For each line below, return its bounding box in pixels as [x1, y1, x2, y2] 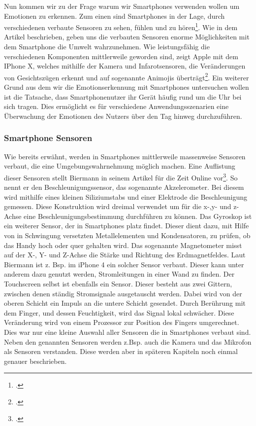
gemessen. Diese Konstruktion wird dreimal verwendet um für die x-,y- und [4, 201, 231, 212]
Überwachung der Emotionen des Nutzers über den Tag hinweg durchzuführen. [4, 110, 242, 121]
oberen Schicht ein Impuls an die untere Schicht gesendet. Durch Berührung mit [4, 298, 246, 308]
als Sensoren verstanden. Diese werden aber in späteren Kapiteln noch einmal [4, 346, 238, 356]
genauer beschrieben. [4, 355, 67, 366]
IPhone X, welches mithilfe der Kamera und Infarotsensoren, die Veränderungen [4, 61, 246, 71]
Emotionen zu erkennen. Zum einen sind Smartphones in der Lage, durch [4, 10, 225, 21]
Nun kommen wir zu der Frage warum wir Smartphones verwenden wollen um [4, 1, 240, 11]
